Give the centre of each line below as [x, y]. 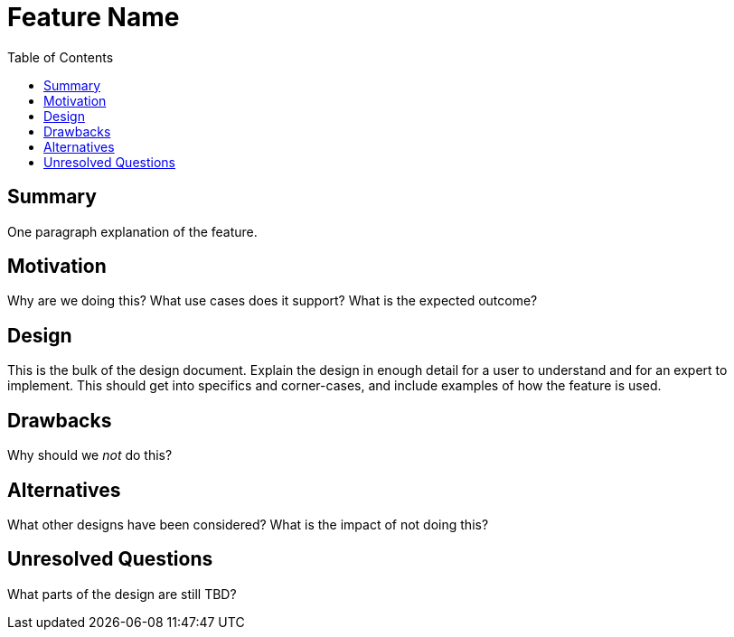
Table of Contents [61, 57]
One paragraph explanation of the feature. [132, 231]
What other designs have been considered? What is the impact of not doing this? [248, 524]
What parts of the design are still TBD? [122, 594]
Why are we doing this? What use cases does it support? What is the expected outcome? [273, 301]
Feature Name [94, 17]
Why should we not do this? [90, 455]
